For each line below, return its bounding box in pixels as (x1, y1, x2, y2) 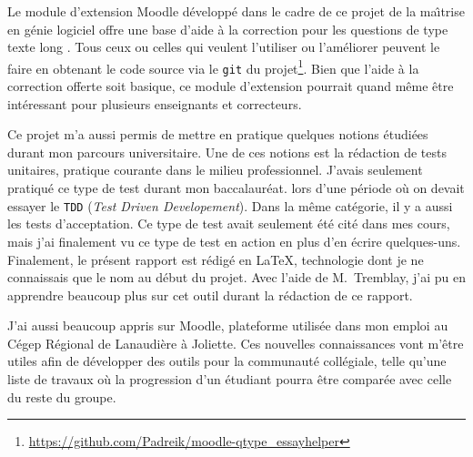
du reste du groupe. (7, 387, 116, 406)
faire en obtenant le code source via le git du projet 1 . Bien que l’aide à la (7, 56, 419, 77)
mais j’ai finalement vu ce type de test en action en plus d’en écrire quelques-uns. (7, 231, 461, 250)
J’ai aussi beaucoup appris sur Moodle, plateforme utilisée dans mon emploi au (7, 316, 448, 335)
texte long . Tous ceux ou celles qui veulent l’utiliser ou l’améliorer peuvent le (7, 37, 440, 56)
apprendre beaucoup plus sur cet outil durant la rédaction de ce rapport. (7, 285, 413, 304)
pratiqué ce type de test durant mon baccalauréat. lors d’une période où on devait (7, 178, 465, 198)
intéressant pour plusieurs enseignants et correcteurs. (7, 94, 302, 113)
